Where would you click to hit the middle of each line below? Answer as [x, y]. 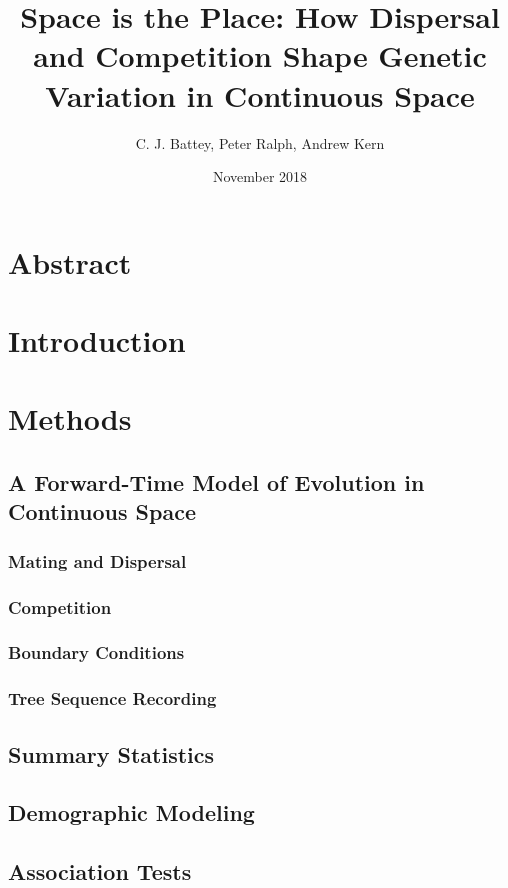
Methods [70, 418]
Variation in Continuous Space [260, 94]
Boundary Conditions [96, 652]
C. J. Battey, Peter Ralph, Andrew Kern [260, 142]
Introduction [97, 340]
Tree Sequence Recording [112, 698]
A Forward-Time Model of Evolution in [216, 482]
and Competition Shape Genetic [260, 55]
